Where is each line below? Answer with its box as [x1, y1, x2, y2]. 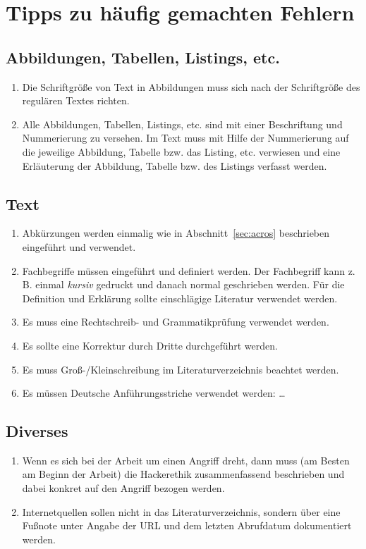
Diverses [6, 420, 68, 442]
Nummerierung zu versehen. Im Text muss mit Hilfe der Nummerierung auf [22, 130, 349, 145]
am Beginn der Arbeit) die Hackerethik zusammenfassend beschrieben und [22, 467, 345, 481]
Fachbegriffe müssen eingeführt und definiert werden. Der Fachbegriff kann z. [22, 263, 355, 278]
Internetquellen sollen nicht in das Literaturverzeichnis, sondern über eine [22, 504, 341, 519]
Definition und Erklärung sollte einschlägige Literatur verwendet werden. [22, 290, 338, 305]
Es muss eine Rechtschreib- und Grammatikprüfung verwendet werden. [22, 314, 329, 329]
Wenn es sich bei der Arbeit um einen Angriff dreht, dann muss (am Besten [22, 452, 350, 467]
